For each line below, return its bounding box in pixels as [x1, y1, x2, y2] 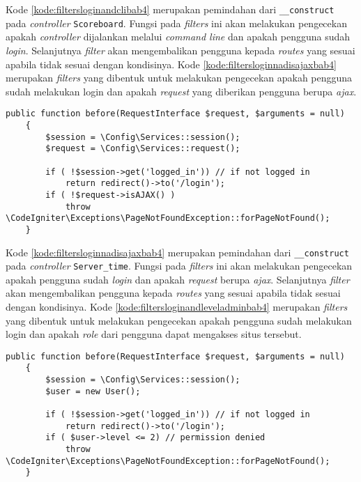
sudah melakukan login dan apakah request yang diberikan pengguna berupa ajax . [6, 84, 357, 98]
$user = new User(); [45, 386, 141, 396]
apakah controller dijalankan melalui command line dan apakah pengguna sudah [6, 29, 351, 44]
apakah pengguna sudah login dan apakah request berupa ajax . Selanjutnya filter [6, 272, 350, 286]
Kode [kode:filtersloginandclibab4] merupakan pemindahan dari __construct [6, 2, 335, 16]
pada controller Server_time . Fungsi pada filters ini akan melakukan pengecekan [6, 258, 353, 273]
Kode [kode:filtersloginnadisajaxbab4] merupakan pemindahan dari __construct [6, 244, 349, 259]
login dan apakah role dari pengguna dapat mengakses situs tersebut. [6, 327, 302, 341]
